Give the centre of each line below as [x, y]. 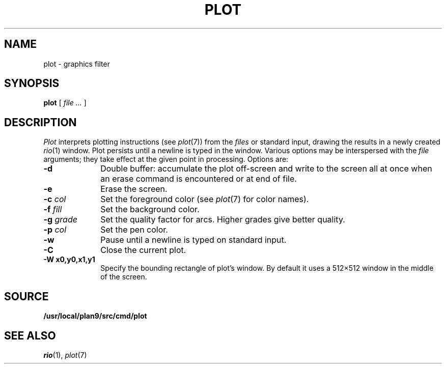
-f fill [53, 209]
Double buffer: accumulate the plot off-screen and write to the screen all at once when [266, 169]
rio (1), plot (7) [65, 355]
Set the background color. [150, 209]
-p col [55, 230]
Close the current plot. [143, 250]
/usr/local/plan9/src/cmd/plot [95, 316]
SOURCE [26, 296]
